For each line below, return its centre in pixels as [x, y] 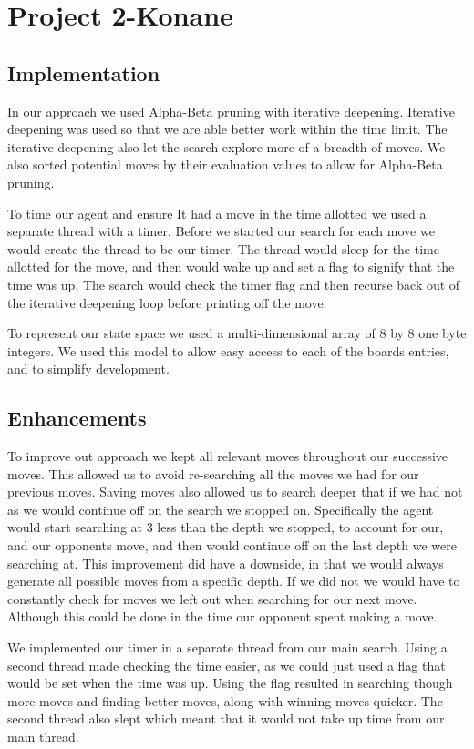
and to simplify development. [88, 369]
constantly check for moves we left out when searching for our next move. [212, 598]
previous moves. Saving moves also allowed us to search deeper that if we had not [235, 492]
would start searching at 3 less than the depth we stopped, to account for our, [226, 527]
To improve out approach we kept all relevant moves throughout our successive [228, 456]
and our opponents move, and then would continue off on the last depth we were [232, 545]
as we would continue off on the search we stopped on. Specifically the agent [221, 509]
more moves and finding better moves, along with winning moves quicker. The [225, 700]
